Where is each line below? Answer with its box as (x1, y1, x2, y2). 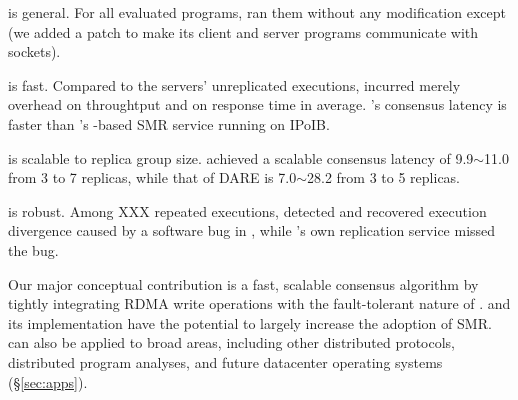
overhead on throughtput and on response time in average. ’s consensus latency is (8, 94, 507, 115)
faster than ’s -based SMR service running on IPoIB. (8, 113, 330, 134)
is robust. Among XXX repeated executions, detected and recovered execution (8, 200, 487, 221)
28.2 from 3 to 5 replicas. (307, 167, 461, 188)
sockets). (8, 41, 61, 62)
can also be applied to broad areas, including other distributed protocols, (8, 332, 456, 353)
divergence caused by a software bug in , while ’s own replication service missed (8, 220, 496, 241)
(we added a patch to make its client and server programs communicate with (8, 21, 479, 42)
